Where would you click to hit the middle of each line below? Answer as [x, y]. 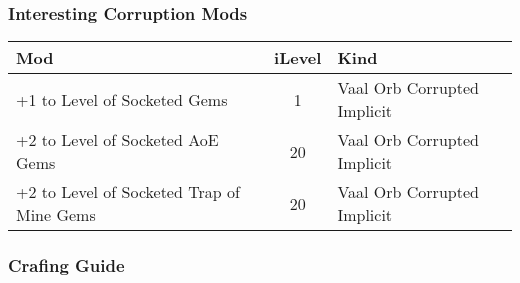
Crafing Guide [66, 265]
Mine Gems [56, 215]
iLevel [298, 58]
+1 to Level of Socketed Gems [122, 99]
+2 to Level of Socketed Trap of [128, 192]
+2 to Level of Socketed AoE [117, 140]
